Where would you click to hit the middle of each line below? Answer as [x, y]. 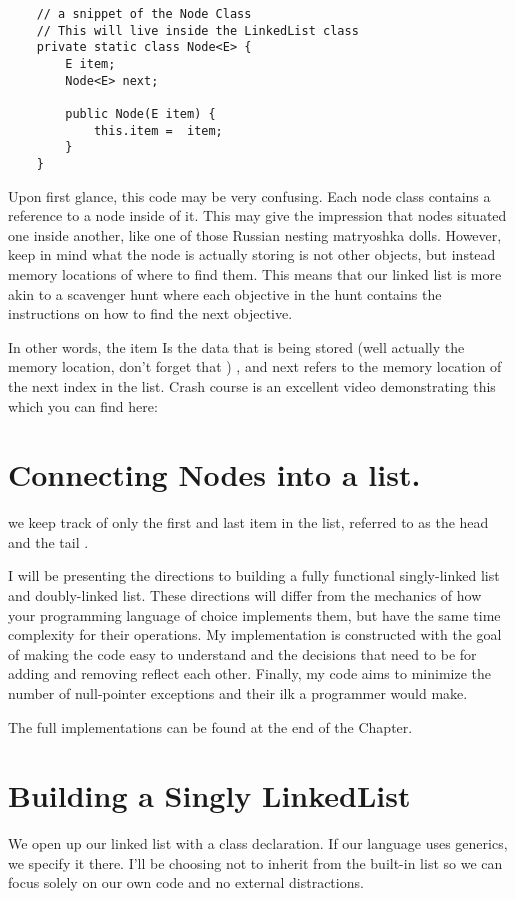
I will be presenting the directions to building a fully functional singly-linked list [254, 575]
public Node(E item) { [140, 113]
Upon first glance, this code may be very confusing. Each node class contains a [249, 195]
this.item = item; [158, 130]
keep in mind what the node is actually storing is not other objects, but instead [252, 254]
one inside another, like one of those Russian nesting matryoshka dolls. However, [255, 234]
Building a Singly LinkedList [209, 795]
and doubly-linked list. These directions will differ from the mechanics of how [245, 595]
